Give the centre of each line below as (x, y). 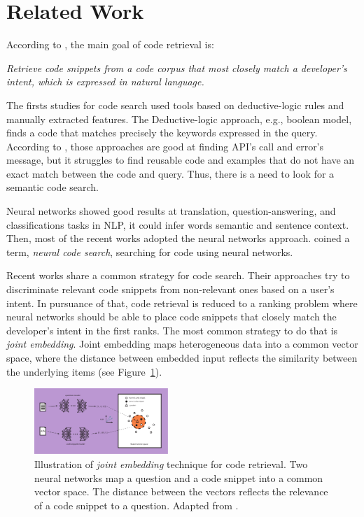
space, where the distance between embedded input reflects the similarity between (182, 357)
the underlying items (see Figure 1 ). (84, 371)
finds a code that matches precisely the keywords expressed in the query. (162, 133)
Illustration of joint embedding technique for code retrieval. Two (171, 464)
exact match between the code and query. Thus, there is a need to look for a (170, 173)
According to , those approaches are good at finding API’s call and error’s (165, 146)
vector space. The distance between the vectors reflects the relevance (181, 491)
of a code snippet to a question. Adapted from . (136, 505)
